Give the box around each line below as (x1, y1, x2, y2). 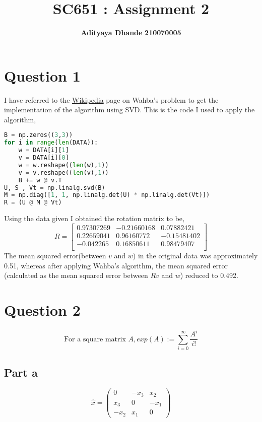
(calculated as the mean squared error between (4, 270, 148, 280)
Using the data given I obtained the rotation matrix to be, (4, 213, 184, 224)
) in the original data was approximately (133, 250, 258, 260)
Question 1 (4, 65, 81, 86)
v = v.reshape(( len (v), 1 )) (18, 169, 109, 176)
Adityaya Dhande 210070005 (81, 27, 181, 38)
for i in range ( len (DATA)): (4, 139, 98, 147)
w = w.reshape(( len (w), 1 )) (18, 161, 109, 169)
